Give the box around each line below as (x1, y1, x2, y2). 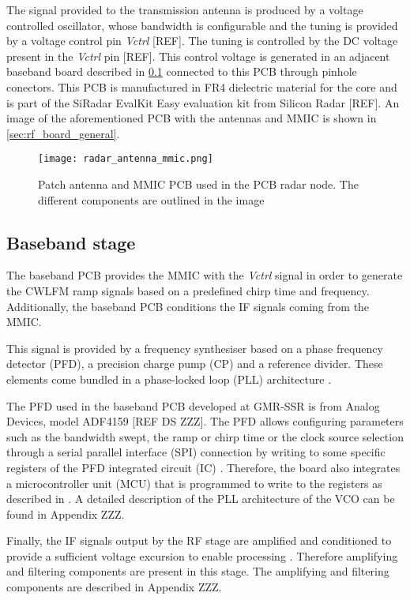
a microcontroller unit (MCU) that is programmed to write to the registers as (6, 474, 382, 491)
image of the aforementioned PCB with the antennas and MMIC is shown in (6, 110, 377, 126)
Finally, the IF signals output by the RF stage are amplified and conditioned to (6, 532, 392, 549)
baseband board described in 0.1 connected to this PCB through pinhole (6, 63, 357, 80)
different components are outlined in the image (38, 191, 265, 208)
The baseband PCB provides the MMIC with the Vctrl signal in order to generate (6, 267, 403, 283)
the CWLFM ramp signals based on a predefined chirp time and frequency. (6, 282, 370, 298)
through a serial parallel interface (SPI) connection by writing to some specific (6, 444, 386, 460)
